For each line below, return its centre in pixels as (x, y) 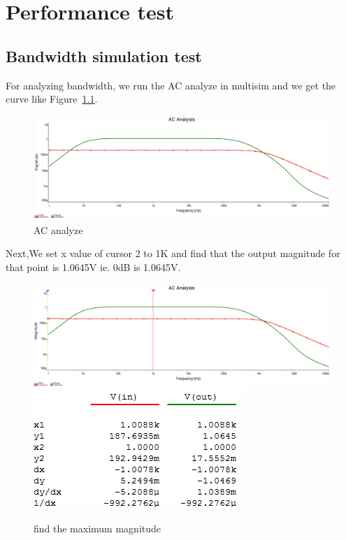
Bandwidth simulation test (104, 56)
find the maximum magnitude (98, 528)
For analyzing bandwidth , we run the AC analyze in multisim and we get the (171, 85)
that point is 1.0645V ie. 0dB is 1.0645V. (93, 267)
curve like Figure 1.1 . (52, 99)
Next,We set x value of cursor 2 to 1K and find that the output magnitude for (173, 253)
